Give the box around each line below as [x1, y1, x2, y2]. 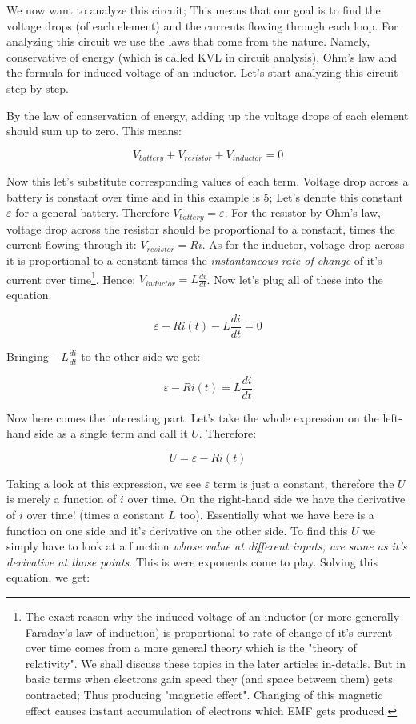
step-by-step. [6, 79, 69, 96]
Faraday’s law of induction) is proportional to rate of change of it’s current [25, 623, 393, 640]
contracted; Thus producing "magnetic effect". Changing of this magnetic [25, 686, 383, 702]
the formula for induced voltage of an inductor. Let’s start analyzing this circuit [6, 64, 398, 81]
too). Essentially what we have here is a [179, 506, 374, 523]
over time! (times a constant [26, 506, 165, 523]
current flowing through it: [6, 236, 137, 253]
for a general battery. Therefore [15, 204, 170, 221]
